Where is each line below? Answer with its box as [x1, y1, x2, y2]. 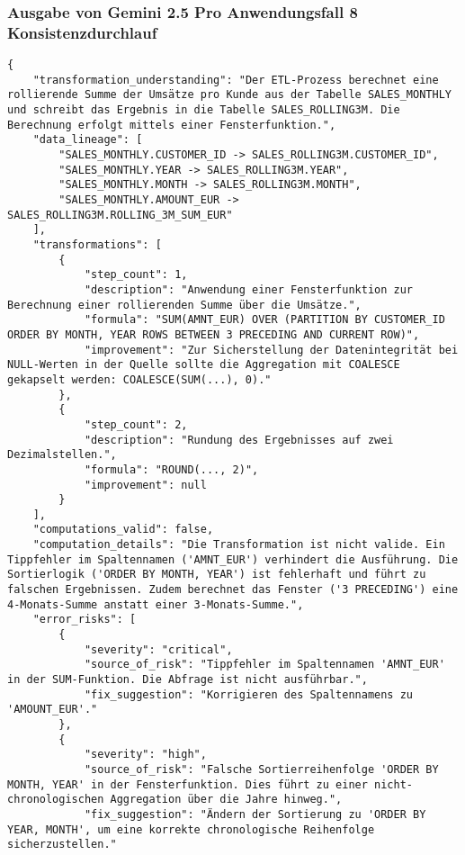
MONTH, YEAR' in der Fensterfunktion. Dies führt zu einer [7, 778, 368, 791]
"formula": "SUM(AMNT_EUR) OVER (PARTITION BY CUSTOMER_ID [84, 313, 445, 327]
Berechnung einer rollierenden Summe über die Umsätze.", [7, 298, 362, 311]
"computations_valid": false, [32, 523, 214, 536]
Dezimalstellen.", [7, 448, 117, 462]
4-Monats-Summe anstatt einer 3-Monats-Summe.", [7, 598, 304, 611]
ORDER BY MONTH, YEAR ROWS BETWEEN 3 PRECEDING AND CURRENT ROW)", [7, 328, 420, 341]
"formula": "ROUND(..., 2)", [84, 463, 259, 476]
